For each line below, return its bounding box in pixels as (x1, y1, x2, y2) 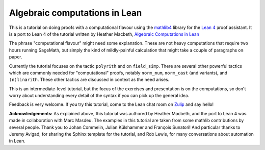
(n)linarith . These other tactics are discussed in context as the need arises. (9, 76, 170, 83)
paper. (9, 54, 22, 60)
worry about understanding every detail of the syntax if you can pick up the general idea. (9, 93, 189, 99)
